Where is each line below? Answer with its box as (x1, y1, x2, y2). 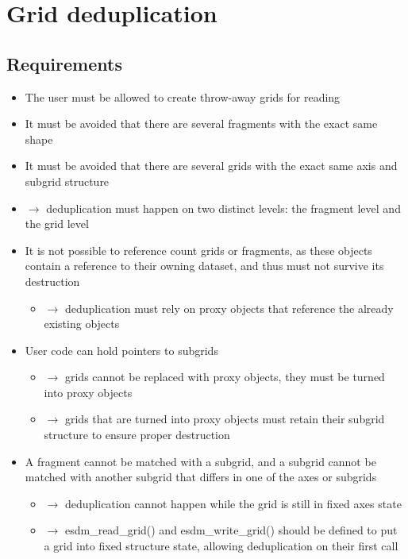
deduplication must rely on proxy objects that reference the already (64, 299, 394, 316)
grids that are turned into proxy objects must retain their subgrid (64, 411, 385, 427)
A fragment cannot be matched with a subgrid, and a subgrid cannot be (25, 453, 376, 469)
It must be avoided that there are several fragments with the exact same (25, 115, 378, 132)
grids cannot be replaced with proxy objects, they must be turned (64, 368, 385, 385)
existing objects (44, 315, 120, 332)
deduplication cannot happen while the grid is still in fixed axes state (64, 495, 402, 511)
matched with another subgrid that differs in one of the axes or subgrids (25, 468, 377, 485)
